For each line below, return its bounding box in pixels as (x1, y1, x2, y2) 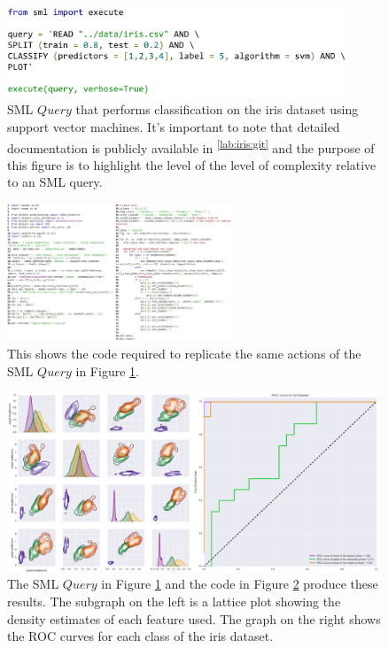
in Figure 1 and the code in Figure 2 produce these (101, 575, 378, 593)
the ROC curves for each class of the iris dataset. (7, 627, 274, 645)
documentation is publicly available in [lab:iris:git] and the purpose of (7, 135, 375, 157)
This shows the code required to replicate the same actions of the (7, 344, 361, 363)
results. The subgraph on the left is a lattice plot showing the (7, 591, 341, 610)
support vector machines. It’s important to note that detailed (7, 117, 340, 135)
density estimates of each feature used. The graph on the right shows (7, 609, 381, 628)
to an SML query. (7, 173, 103, 191)
